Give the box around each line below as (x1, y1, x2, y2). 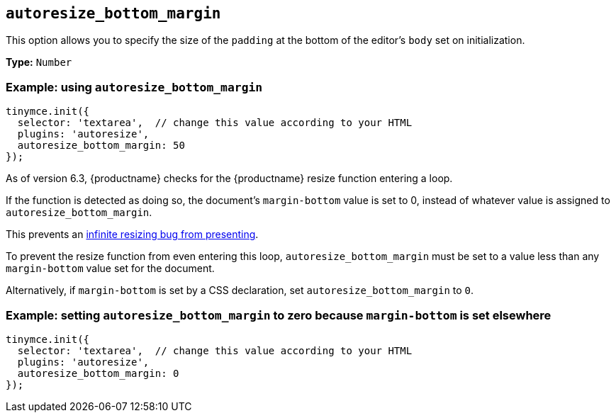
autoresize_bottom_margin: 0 (17, 367, 179, 379)
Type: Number (6, 56, 72, 69)
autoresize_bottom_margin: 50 (17, 140, 185, 152)
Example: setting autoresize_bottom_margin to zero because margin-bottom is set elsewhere (6, 307, 551, 322)
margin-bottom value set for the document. (6, 262, 215, 275)
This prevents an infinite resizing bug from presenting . (6, 228, 259, 241)
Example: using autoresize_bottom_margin (6, 79, 263, 94)
